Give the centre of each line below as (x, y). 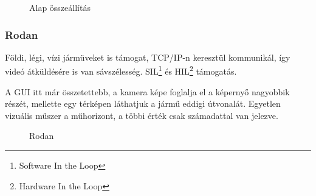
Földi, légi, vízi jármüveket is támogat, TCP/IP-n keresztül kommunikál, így (148, 57)
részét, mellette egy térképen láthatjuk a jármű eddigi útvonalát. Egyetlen (143, 103)
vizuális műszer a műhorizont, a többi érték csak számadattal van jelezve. (142, 115)
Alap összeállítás (60, 7)
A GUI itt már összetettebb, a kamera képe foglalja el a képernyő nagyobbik (147, 91)
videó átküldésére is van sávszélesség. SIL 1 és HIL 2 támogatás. (121, 70)
